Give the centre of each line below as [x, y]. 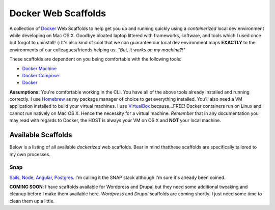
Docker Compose [40, 75]
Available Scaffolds [41, 135]
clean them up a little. [32, 201]
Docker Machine [39, 68]
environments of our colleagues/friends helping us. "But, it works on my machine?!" [98, 50]
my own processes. [30, 154]
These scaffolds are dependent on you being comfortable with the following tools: [95, 59]
